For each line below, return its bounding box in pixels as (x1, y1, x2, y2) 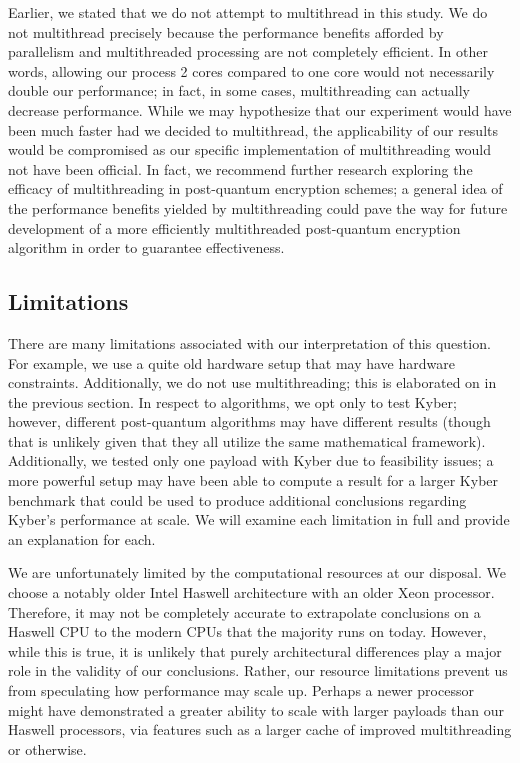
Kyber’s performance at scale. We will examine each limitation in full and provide (8, 509, 510, 530)
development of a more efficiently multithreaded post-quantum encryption (8, 217, 461, 238)
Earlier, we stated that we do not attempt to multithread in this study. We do (8, 2, 488, 22)
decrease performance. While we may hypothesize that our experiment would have (8, 99, 512, 120)
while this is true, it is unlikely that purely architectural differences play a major (8, 640, 502, 661)
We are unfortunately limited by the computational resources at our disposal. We (8, 562, 506, 583)
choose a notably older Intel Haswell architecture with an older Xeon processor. (8, 582, 495, 603)
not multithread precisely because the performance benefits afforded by (8, 21, 444, 42)
